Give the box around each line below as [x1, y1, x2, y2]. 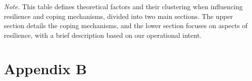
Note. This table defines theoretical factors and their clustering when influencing [4, 1, 243, 11]
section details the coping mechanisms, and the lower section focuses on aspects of [4, 20, 248, 31]
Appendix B [4, 58, 87, 78]
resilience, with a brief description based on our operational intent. [4, 30, 202, 40]
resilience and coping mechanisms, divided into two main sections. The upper [4, 11, 233, 21]
